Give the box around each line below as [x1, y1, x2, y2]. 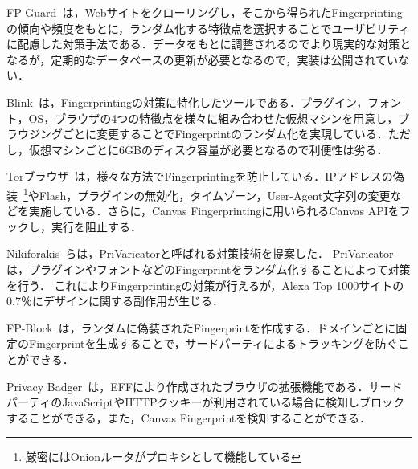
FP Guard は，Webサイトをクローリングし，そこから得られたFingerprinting [6, 4, 403, 20]
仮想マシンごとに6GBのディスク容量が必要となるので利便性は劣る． [28, 141, 388, 157]
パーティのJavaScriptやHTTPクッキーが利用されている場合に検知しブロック [6, 394, 405, 410]
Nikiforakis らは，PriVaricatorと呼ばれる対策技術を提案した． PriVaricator [6, 245, 394, 262]
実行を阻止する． [51, 218, 141, 234]
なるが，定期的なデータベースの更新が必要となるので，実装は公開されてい [6, 51, 399, 67]
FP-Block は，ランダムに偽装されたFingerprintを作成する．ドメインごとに [6, 319, 396, 336]
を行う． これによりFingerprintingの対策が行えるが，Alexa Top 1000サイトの [6, 276, 404, 293]
